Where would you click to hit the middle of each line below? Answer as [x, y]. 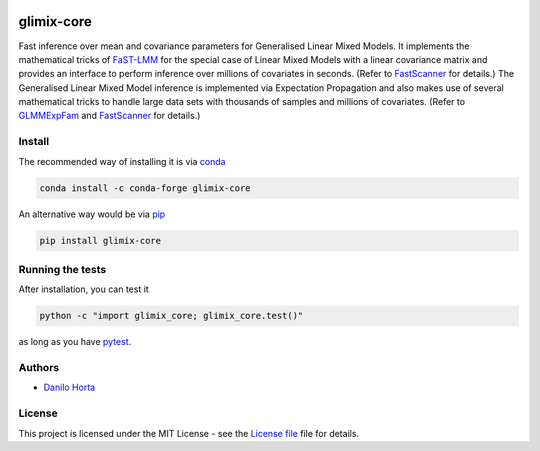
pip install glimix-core [100, 240]
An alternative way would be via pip [92, 214]
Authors [39, 368]
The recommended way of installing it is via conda [122, 161]
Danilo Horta [69, 387]
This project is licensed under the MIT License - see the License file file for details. [189, 433]
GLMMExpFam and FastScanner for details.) [109, 116]
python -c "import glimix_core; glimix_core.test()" [171, 316]
